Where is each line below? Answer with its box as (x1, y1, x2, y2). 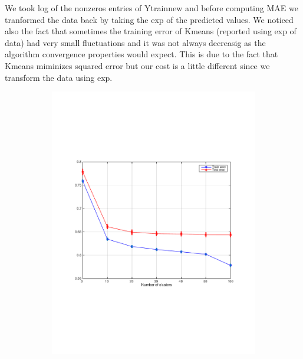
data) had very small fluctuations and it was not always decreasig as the (5, 36, 266, 48)
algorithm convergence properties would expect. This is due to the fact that (5, 48, 278, 60)
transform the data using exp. (5, 71, 113, 83)
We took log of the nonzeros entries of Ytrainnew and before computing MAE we (5, 2, 298, 14)
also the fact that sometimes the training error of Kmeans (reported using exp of (5, 25, 297, 37)
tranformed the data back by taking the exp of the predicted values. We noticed (5, 13, 294, 25)
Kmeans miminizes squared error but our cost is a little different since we (5, 59, 270, 71)
